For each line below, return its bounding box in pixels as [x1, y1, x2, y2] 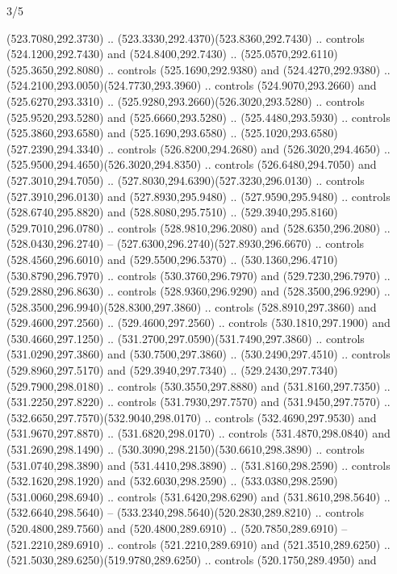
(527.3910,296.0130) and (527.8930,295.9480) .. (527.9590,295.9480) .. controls [6, 187, 391, 204]
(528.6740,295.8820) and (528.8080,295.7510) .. [6, 203, 237, 220]
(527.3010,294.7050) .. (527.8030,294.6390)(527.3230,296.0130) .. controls [6, 171, 365, 188]
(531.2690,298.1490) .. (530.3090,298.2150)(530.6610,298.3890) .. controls [6, 441, 365, 458]
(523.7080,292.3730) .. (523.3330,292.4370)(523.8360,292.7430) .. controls [6, 29, 365, 46]
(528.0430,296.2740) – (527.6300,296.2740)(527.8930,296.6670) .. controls [6, 235, 365, 252]
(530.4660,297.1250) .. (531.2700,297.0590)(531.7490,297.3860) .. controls [6, 329, 365, 346]
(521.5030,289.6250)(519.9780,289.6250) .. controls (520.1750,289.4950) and [6, 551, 377, 568]
